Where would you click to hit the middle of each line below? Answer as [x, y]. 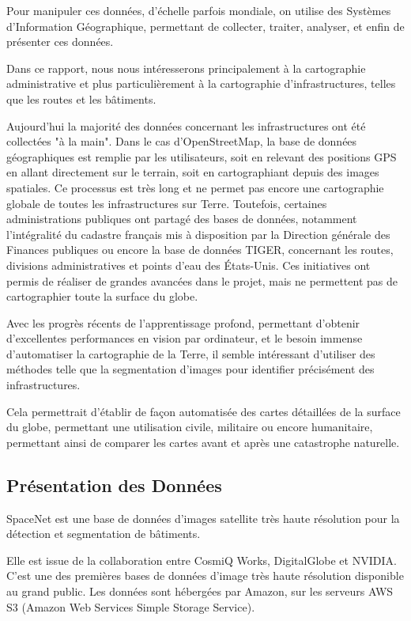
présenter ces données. [60, 42]
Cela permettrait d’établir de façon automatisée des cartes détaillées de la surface [204, 411]
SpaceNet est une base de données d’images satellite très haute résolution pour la [203, 518]
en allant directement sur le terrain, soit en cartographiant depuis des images [193, 172]
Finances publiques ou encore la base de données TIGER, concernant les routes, [200, 250]
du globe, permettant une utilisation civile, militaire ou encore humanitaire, [190, 427]
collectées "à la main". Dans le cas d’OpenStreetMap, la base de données [182, 141]
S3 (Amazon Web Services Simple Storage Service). [131, 606]
